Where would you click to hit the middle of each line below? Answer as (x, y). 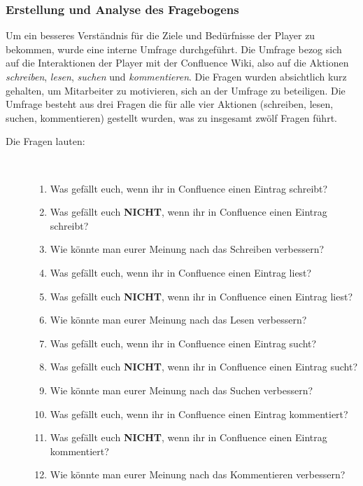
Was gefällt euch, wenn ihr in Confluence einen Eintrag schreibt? (189, 188)
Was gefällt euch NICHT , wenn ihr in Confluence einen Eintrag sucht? (204, 367)
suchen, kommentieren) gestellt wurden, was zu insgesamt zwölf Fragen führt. (171, 117)
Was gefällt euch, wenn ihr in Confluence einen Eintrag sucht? (183, 343)
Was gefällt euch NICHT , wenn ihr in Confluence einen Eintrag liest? (201, 296)
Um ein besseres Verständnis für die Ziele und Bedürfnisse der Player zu (161, 35)
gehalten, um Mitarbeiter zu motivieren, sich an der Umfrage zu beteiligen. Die (176, 90)
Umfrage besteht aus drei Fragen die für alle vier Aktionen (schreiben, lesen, (170, 104)
